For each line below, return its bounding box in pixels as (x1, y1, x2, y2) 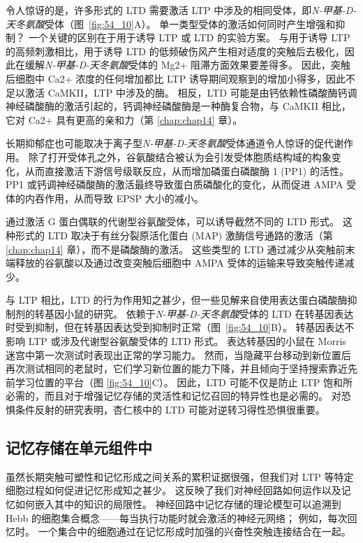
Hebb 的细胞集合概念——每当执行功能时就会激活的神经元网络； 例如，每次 (6, 510, 348, 525)
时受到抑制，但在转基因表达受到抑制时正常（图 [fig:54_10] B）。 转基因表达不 (6, 320, 355, 334)
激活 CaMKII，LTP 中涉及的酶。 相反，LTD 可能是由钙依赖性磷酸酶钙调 (24, 85, 357, 99)
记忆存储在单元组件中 (6, 437, 152, 458)
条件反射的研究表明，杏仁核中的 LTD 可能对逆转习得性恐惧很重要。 (15, 402, 325, 417)
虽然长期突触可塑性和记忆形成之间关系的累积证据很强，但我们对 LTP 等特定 (6, 469, 354, 484)
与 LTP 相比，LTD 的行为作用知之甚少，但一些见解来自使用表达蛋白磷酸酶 (6, 292, 348, 307)
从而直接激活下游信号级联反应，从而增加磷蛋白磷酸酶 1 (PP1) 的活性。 (24, 163, 349, 178)
